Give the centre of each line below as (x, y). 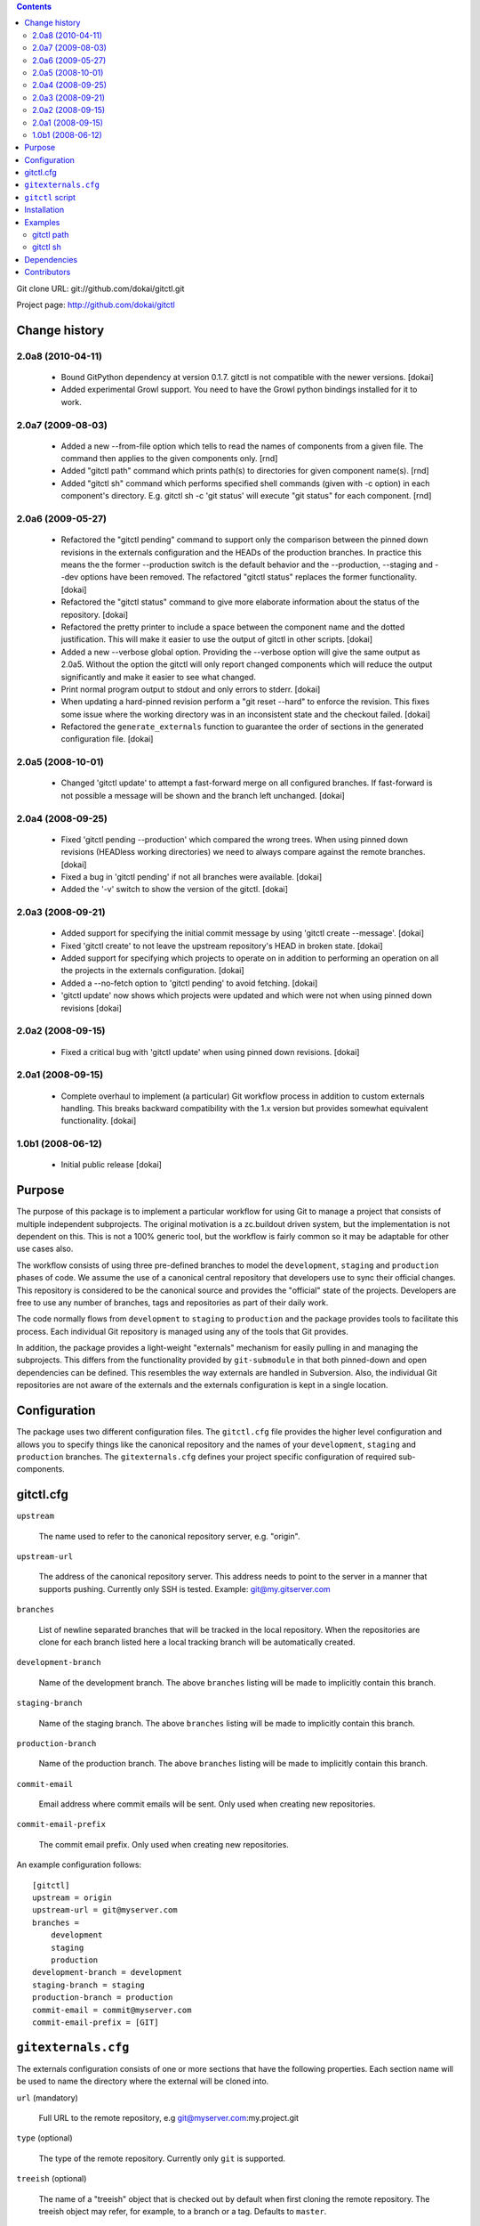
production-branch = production (103, 1998)
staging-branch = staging (89, 1985)
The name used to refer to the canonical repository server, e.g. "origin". (169, 1536)
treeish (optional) (52, 2179)
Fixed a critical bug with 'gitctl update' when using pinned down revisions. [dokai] (210, 1052)
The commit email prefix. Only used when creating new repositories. (164, 1844)
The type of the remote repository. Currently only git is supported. (162, 2158)
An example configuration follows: (79, 1864)
